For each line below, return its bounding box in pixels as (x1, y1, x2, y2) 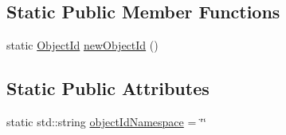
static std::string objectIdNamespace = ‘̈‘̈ (6, 113, 206, 129)
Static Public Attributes (6, 76, 210, 101)
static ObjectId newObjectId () (6, 37, 159, 54)
